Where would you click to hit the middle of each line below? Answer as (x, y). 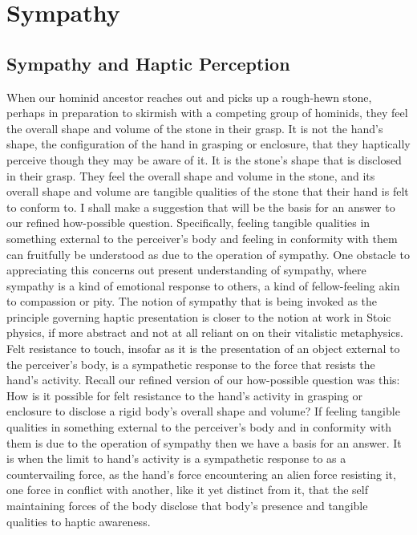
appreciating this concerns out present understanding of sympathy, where (186, 270)
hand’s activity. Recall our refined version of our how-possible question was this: (203, 380)
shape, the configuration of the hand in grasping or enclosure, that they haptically (208, 144)
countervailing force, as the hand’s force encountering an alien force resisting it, (201, 474)
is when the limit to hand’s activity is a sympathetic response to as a (176, 458)
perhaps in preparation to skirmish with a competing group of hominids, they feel (207, 113)
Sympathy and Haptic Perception (148, 63)
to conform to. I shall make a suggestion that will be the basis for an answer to (201, 207)
